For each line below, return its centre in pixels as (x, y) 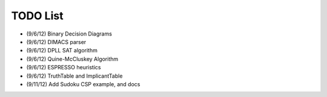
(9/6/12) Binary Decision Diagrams (69, 34)
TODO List (37, 16)
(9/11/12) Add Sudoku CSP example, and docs (83, 84)
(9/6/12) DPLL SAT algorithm (62, 51)
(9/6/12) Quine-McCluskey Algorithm (72, 59)
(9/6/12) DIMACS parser (56, 42)
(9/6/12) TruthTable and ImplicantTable (74, 76)
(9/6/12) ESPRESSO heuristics (64, 67)
